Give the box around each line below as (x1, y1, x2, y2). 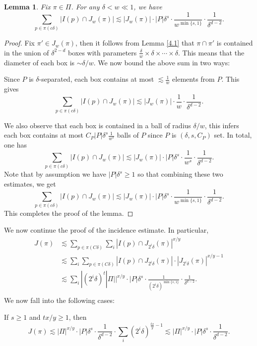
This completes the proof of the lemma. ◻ (4, 208, 133, 218)
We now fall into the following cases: (4, 295, 115, 305)
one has (4, 140, 27, 150)
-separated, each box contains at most (39, 74, 154, 84)
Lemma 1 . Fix (4, 1, 51, 11)
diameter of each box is (4, 57, 75, 67)
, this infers (204, 120, 239, 130)
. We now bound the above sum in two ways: (93, 57, 230, 67)
